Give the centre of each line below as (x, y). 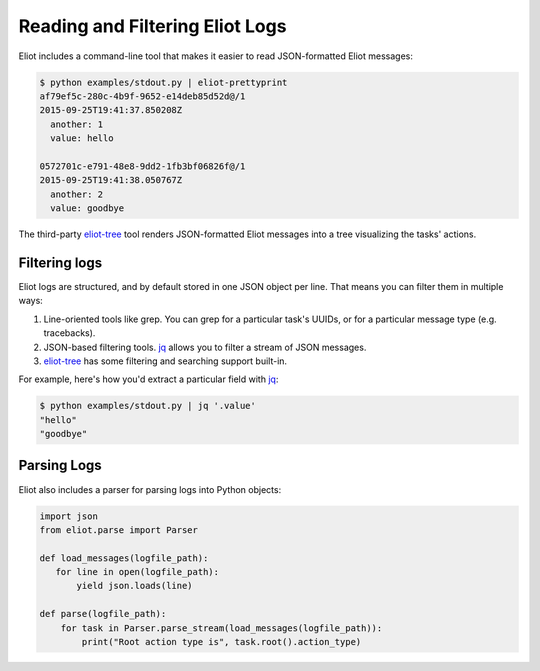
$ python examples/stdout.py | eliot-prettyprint (163, 82)
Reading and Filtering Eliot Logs (152, 26)
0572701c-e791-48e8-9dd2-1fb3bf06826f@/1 (142, 166)
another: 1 (77, 124)
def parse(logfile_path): (103, 614)
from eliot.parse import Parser (119, 529)
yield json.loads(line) (135, 586)
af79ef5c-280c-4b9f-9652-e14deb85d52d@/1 (142, 96)
